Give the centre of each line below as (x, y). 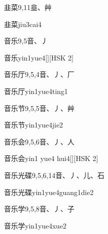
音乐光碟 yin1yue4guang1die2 (49, 192)
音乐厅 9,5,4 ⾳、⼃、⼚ (39, 74)
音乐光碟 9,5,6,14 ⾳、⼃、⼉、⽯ (54, 175)
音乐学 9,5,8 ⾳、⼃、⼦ (39, 209)
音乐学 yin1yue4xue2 (35, 225)
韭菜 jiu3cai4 (23, 24)
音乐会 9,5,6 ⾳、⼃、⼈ (39, 141)
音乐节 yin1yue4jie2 (33, 125)
